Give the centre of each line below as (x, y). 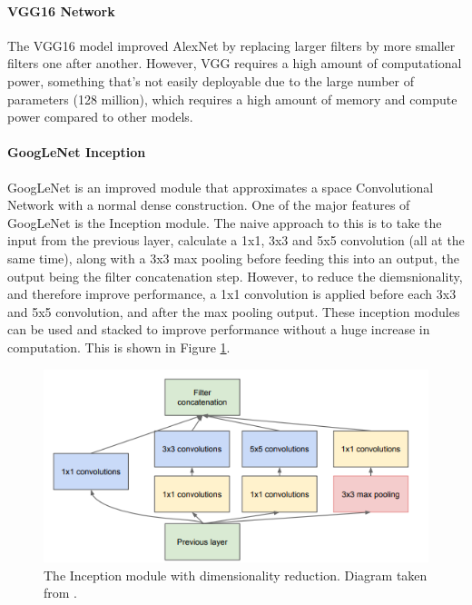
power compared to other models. (100, 117)
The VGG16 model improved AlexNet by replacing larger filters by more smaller (231, 45)
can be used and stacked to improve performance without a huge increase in (219, 329)
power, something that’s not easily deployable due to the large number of (211, 80)
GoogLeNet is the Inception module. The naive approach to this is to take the (225, 222)
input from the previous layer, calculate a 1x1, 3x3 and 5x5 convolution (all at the (236, 240)
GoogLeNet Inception (77, 152)
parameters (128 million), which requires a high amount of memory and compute (232, 99)
